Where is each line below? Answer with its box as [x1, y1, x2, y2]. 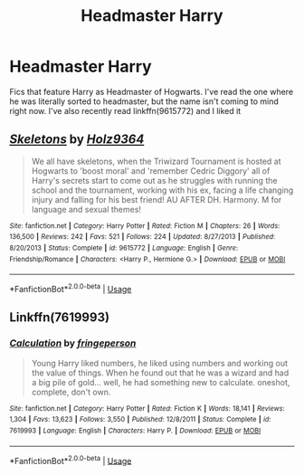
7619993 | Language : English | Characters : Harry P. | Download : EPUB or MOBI [9, 426, 261, 435]
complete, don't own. [31, 386, 111, 397]
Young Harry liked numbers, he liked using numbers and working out [31, 357, 288, 368]
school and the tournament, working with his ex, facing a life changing [31, 185, 294, 195]
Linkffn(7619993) [9, 309, 110, 326]
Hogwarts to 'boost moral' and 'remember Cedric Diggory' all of [31, 165, 271, 176]
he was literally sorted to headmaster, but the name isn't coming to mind [9, 96, 279, 107]
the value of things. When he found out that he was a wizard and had [31, 367, 290, 378]
